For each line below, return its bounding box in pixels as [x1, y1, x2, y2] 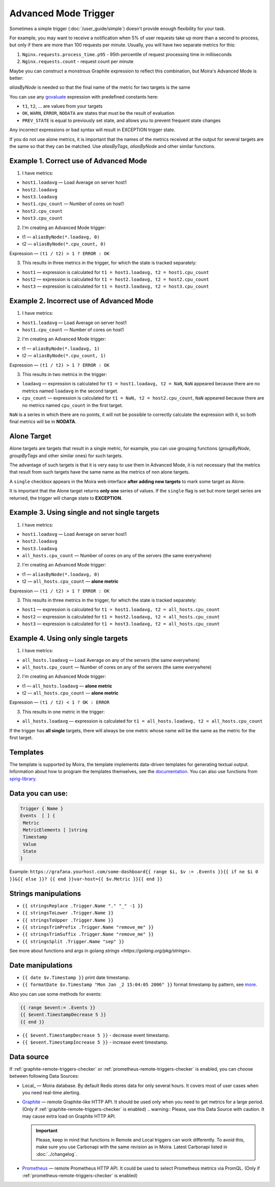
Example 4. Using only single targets [9, 634, 128, 643]
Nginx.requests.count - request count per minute [22, 59, 134, 65]
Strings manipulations [9, 889, 81, 898]
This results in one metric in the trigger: [22, 708, 105, 714]
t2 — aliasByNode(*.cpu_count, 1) [22, 353, 106, 359]
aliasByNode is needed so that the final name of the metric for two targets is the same [9, 84, 190, 90]
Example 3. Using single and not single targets [9, 508, 160, 517]
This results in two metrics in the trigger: [22, 372, 107, 378]
